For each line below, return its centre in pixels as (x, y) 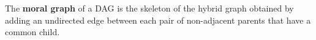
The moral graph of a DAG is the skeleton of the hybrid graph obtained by (149, 8)
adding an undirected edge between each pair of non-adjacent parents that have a (158, 20)
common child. (32, 32)
